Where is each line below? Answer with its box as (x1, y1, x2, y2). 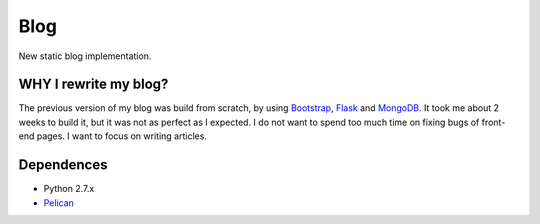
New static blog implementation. (18, 50, 152, 62)
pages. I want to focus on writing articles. (36, 130, 207, 142)
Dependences (18, 156, 108, 174)
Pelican (43, 196, 75, 209)
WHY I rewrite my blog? (18, 76, 169, 93)
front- (481, 116, 506, 128)
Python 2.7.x (43, 183, 95, 195)
